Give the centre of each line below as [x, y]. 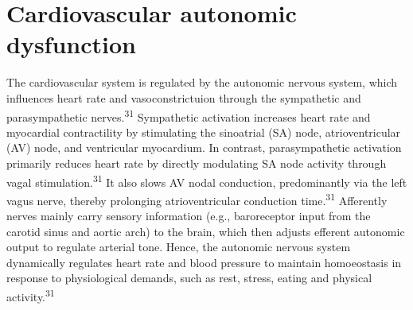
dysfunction [71, 44]
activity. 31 [31, 295]
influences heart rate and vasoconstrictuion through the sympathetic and [184, 97]
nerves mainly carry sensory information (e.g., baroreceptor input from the [189, 216]
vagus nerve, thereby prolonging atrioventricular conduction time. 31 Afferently [197, 199]
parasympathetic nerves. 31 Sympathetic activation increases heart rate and [189, 115]
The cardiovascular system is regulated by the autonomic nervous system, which [202, 82]
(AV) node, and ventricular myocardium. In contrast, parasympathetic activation [204, 147]
